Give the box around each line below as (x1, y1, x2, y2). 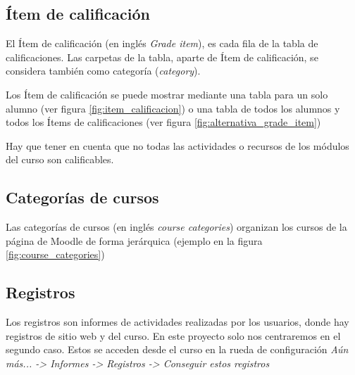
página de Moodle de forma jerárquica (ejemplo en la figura (6, 233, 263, 248)
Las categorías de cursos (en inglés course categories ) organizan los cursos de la (6, 220, 347, 234)
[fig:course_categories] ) (6, 247, 105, 262)
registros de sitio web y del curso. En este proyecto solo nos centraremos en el (6, 328, 341, 343)
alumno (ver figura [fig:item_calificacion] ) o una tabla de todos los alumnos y (6, 101, 340, 115)
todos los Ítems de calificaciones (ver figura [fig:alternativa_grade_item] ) (6, 115, 321, 129)
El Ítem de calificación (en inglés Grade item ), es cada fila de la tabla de (6, 36, 318, 51)
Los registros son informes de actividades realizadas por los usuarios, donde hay (6, 314, 349, 329)
